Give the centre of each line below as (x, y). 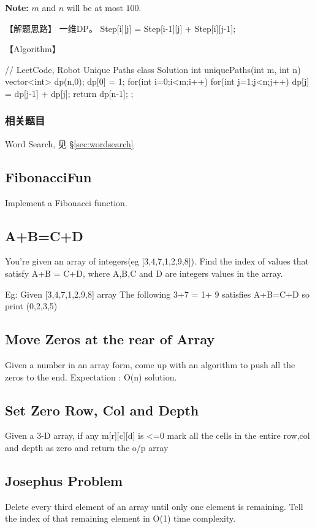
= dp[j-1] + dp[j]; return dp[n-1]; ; (69, 93)
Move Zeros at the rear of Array (110, 339)
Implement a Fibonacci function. (66, 202)
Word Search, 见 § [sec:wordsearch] (69, 143)
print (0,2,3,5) (31, 306)
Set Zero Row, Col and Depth (102, 410)
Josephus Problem (64, 480)
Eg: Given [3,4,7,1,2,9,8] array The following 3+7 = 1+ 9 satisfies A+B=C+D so (157, 294)
